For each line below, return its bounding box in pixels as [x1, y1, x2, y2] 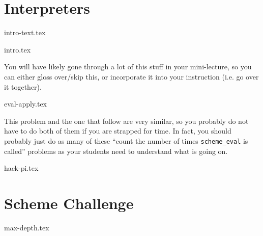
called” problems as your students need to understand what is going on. [4, 145, 228, 156]
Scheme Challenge [4, 192, 134, 213]
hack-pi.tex [4, 163, 39, 173]
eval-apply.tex [4, 98, 47, 109]
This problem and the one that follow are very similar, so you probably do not [4, 115, 249, 126]
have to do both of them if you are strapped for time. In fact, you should [4, 125, 231, 136]
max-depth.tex [4, 222, 49, 232]
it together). [4, 81, 42, 92]
